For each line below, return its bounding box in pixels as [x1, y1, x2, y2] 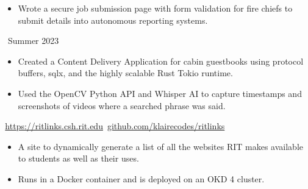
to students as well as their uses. [18, 152, 139, 165]
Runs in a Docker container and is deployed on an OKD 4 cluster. [18, 172, 265, 185]
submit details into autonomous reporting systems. [18, 13, 208, 26]
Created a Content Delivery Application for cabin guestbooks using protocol [18, 54, 304, 67]
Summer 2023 [7, 34, 59, 47]
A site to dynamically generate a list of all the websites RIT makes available [18, 140, 304, 152]
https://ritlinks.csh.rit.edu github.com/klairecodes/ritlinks [5, 119, 225, 132]
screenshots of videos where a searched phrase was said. [18, 99, 226, 112]
